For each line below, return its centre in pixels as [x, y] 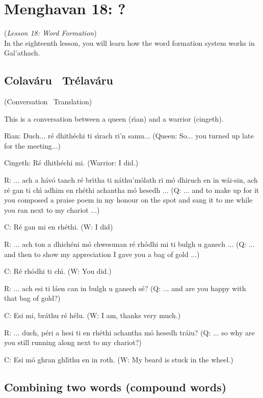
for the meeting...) [32, 145]
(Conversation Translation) [48, 102]
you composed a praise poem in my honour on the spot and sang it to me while [128, 200]
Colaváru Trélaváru [59, 80]
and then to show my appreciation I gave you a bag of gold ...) [102, 254]
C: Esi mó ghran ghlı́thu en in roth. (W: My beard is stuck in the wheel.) [119, 359]
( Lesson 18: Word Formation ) [50, 33]
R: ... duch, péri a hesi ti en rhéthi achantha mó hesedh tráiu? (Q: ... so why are [129, 332]
